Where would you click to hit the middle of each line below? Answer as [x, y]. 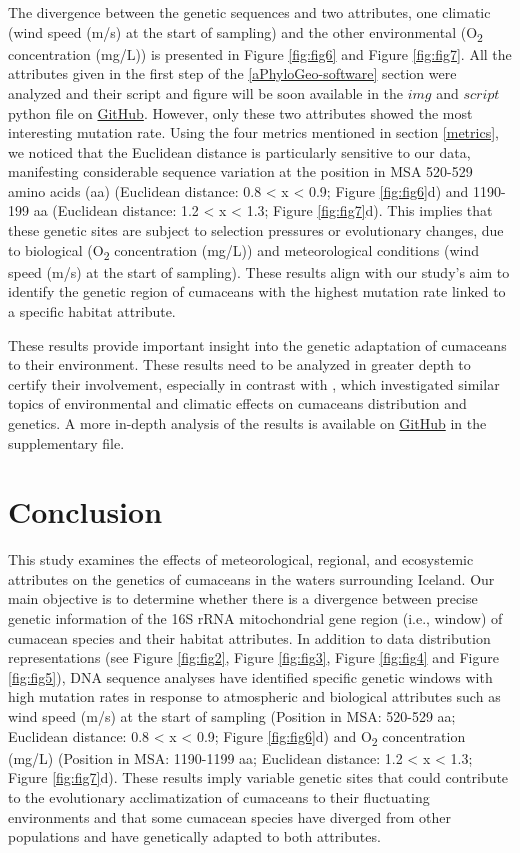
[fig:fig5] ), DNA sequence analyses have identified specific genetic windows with [250, 676]
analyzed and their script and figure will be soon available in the [206, 92]
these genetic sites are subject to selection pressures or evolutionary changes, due [256, 230]
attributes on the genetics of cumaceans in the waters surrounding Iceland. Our [251, 578]
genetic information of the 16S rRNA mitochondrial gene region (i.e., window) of [255, 618]
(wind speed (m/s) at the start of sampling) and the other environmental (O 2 [245, 33]
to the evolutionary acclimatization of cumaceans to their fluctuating [219, 796]
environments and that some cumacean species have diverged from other [229, 816]
